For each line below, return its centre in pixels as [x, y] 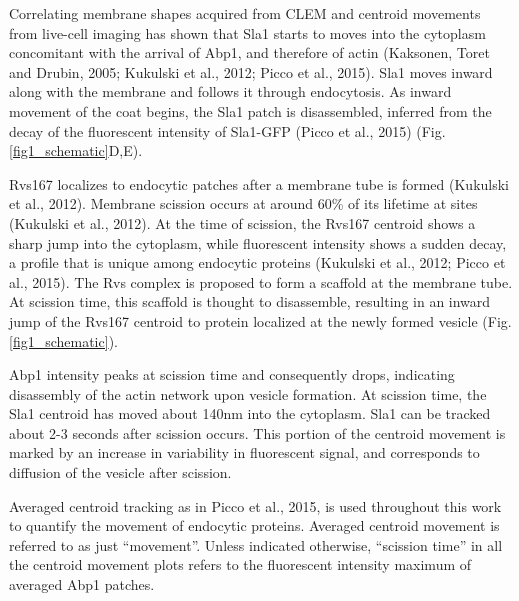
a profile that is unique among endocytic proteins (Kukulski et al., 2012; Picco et [257, 262]
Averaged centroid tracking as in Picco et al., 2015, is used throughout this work [255, 505]
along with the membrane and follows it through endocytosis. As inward [230, 91]
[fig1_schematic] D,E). [76, 150]
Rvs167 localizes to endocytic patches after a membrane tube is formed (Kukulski [259, 183]
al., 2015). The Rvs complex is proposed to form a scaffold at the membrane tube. [261, 281]
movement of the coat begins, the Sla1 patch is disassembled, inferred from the [250, 110]
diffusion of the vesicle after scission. [120, 472]
